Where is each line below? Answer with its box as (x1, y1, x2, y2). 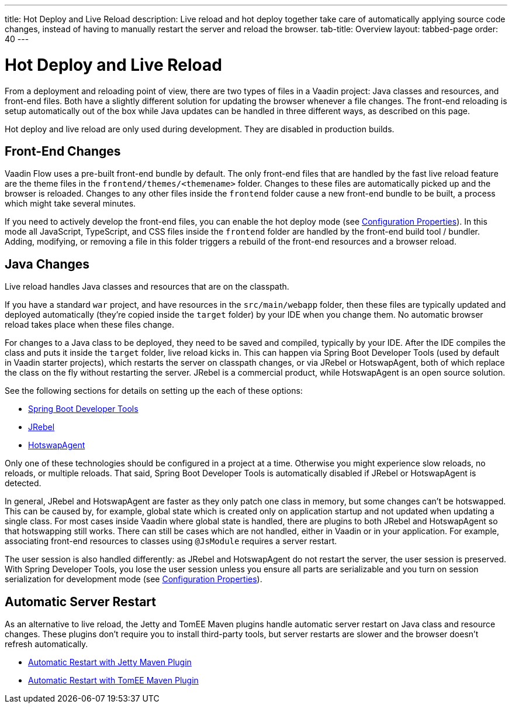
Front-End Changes (5, 143, 121, 159)
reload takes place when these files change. (5, 319, 175, 330)
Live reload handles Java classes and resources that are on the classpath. (5, 281, 289, 292)
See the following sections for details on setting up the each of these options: (5, 386, 303, 396)
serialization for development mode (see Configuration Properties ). (5, 574, 262, 585)
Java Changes (5, 256, 90, 271)
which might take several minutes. (5, 198, 136, 209)
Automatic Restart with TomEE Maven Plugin (28, 675, 199, 686)
